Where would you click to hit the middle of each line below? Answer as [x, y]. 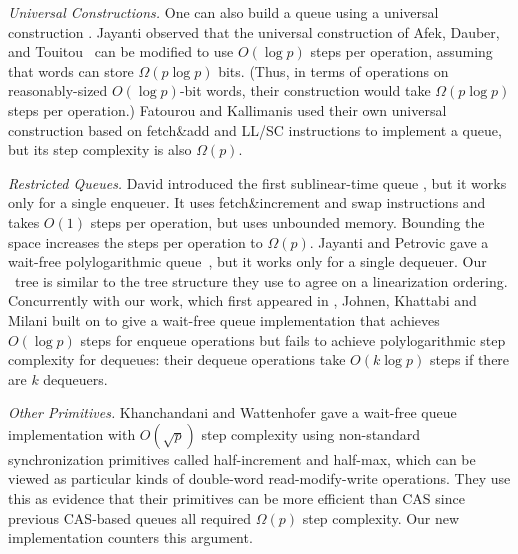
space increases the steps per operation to [135, 241]
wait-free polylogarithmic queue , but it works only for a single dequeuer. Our [247, 261]
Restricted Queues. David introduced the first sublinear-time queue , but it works [257, 182]
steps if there [469, 359]
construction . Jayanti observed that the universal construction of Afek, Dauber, [254, 31]
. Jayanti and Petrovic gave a [399, 241]
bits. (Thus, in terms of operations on [333, 70]
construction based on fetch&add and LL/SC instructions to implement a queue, [255, 129]
